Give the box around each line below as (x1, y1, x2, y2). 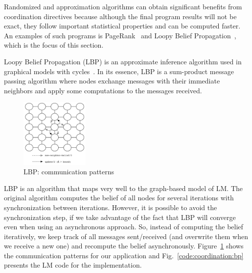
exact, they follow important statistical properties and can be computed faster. (4, 21, 241, 31)
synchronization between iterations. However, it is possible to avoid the (4, 202, 217, 212)
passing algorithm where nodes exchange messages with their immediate (4, 76, 220, 86)
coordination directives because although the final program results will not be (4, 11, 237, 21)
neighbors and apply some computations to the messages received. (4, 85, 202, 95)
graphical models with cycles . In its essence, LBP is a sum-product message (4, 66, 234, 76)
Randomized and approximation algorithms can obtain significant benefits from (4, 1, 242, 11)
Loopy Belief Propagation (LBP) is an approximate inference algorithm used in (4, 56, 242, 66)
